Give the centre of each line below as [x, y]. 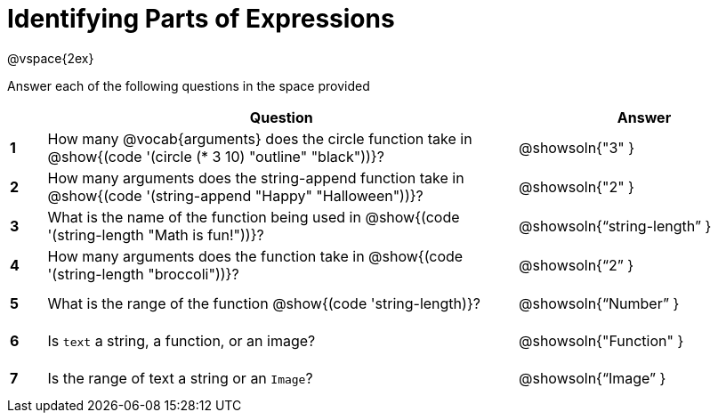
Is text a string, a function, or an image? [182, 340]
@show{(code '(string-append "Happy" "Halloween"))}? [235, 195]
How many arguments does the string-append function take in [256, 178]
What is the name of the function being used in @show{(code [254, 217]
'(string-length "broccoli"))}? [143, 274]
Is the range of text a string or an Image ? [180, 378]
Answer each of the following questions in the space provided [189, 85]
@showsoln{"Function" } [601, 340]
